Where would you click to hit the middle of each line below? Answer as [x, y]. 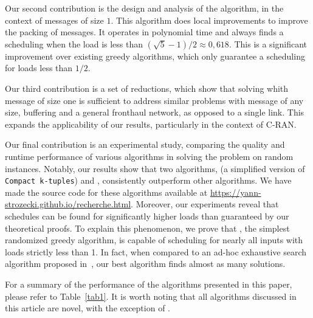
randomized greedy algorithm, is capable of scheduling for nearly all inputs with [154, 240]
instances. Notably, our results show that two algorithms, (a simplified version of [155, 168]
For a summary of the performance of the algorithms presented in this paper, [149, 284]
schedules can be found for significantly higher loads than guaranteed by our [147, 216]
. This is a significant [268, 43]
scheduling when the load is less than [74, 43]
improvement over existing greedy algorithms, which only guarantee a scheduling [155, 56]
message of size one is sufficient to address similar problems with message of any [154, 100]
